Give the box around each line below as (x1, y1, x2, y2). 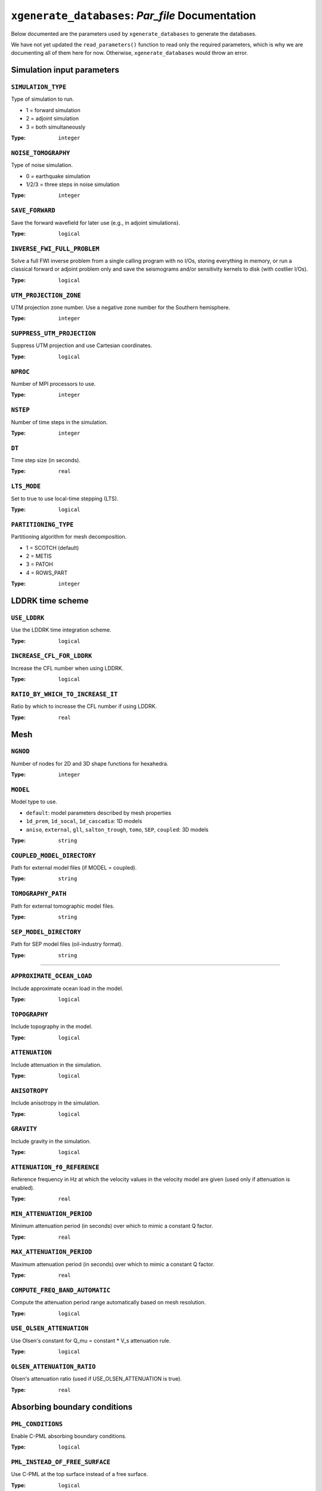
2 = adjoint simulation (26, 115, 79, 122)
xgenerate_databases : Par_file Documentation (11, 9, 256, 22)
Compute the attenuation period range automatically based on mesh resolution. (11, 1299, 206, 1306)
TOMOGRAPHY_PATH (11, 890, 67, 898)
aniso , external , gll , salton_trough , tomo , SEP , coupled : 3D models (26, 826, 209, 833)
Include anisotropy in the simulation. (11, 1099, 100, 1106)
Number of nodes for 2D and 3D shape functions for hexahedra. (11, 760, 169, 767)
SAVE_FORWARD (11, 206, 56, 215)
